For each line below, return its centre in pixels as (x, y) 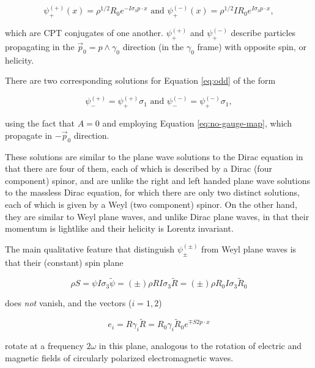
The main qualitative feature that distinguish (90, 248)
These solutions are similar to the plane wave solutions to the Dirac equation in (154, 156)
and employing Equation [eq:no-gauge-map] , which (197, 123)
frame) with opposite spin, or (252, 47)
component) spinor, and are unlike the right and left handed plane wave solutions (157, 180)
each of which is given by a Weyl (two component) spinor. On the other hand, (151, 204)
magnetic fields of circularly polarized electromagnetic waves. (119, 357)
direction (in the (153, 47)
